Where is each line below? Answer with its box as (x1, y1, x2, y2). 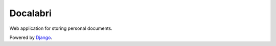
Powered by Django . (9, 34, 52, 40)
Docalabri (9, 8, 52, 19)
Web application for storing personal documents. (9, 25, 112, 31)
